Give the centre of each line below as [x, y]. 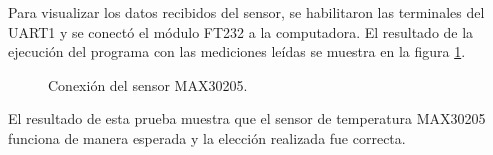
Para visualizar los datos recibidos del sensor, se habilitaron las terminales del [246, 12]
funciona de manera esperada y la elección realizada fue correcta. [207, 137]
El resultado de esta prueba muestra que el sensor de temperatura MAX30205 [247, 118]
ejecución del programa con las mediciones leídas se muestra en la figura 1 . [237, 51]
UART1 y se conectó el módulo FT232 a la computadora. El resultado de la [241, 31]
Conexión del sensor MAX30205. [148, 84]
